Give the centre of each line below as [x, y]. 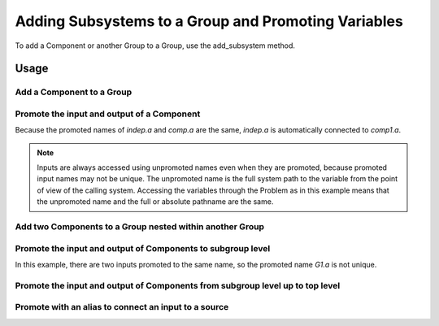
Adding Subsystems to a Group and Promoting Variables [209, 21]
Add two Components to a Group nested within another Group [139, 226]
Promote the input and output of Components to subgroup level [143, 248]
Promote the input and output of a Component [108, 114]
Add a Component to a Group [74, 92]
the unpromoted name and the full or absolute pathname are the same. [155, 202]
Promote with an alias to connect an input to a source [122, 307]
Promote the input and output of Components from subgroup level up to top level [178, 285]
